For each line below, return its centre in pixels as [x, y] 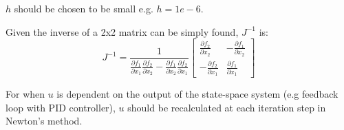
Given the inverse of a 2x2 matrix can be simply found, [122, 31]
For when [25, 94]
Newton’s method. [44, 121]
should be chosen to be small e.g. [84, 8]
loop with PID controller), [61, 107]
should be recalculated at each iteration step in [227, 107]
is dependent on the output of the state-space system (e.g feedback [197, 94]
